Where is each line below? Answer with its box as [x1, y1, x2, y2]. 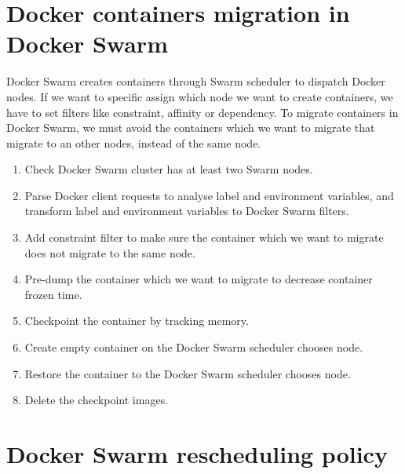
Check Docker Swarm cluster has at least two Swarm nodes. [24, 161, 313, 177]
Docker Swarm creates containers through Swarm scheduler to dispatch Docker [6, 73, 385, 89]
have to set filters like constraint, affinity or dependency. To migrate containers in [6, 104, 399, 120]
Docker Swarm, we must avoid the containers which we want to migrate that [6, 119, 375, 136]
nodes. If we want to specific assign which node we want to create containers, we [6, 88, 393, 104]
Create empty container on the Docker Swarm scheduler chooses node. [24, 339, 363, 355]
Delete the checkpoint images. [24, 392, 169, 408]
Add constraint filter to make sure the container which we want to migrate [24, 229, 384, 246]
